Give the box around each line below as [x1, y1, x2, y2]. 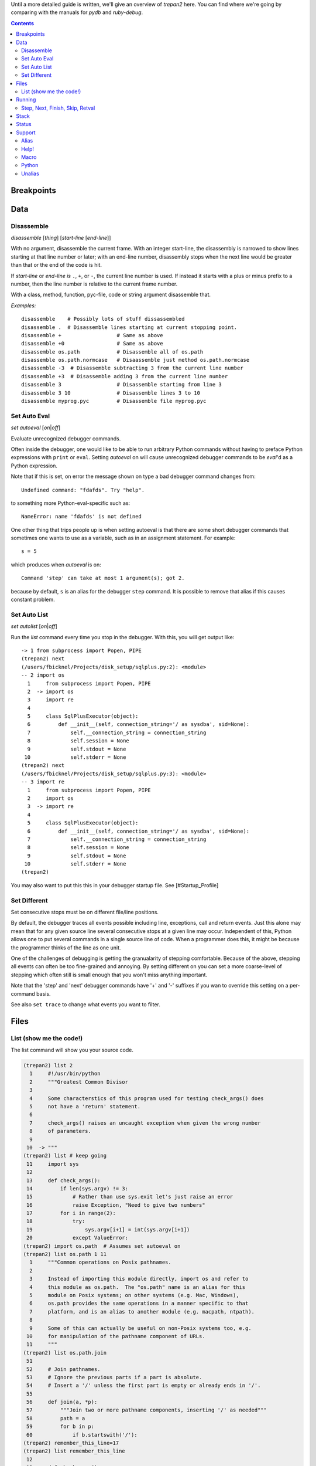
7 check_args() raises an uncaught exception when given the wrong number [29, 1119, 261, 1126]
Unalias [21, 170, 39, 177]
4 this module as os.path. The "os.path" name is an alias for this [29, 1284, 246, 1290]
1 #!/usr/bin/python [29, 1070, 101, 1077]
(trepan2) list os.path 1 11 [23, 1251, 107, 1258]
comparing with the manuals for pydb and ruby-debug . [11, 9, 143, 16]
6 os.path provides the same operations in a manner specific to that [29, 1300, 249, 1307]
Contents [11, 19, 35, 26]
